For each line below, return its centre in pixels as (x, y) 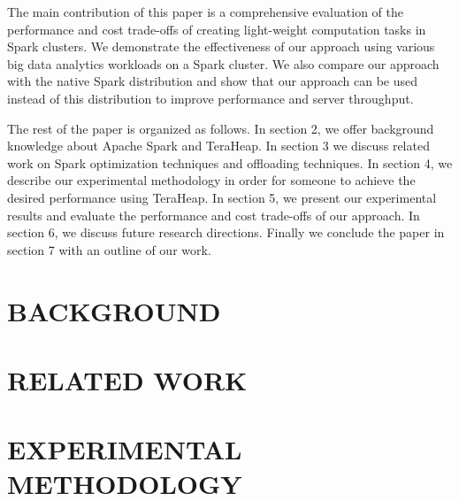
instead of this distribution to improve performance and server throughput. (210, 98)
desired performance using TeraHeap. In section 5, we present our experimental (222, 197)
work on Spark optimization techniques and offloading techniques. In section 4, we (230, 162)
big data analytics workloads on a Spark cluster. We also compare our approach (223, 63)
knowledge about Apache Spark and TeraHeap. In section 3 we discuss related (218, 146)
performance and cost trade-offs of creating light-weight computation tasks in (217, 29)
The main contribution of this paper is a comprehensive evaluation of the (205, 12)
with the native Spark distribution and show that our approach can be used (213, 81)
